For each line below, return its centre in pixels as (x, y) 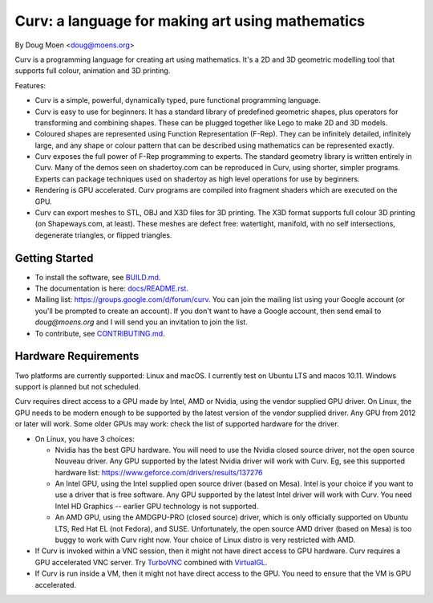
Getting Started (54, 258)
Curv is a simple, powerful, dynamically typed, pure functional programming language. (178, 100)
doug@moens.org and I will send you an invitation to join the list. (141, 322)
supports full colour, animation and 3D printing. (93, 71)
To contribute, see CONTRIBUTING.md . (100, 333)
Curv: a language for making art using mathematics (190, 21)
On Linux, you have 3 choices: (85, 438)
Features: (30, 85)
